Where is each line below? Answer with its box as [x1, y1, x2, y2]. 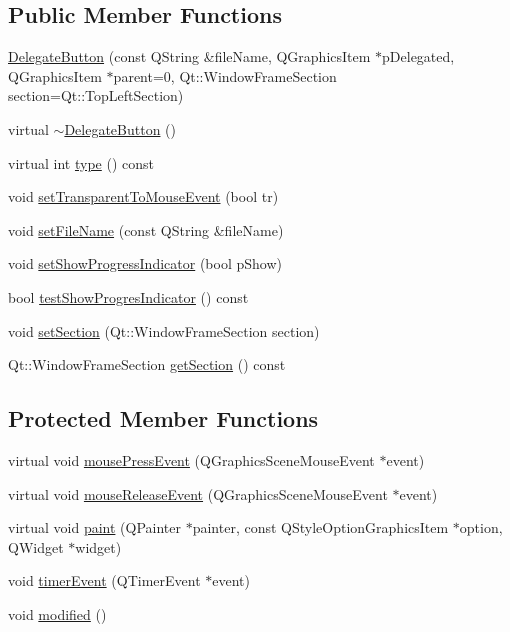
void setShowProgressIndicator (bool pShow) [8, 253, 282, 274]
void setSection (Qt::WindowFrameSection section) [8, 320, 320, 341]
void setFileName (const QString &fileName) [8, 219, 284, 240]
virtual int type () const [8, 152, 154, 173]
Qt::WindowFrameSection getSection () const [8, 354, 286, 375]
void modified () [8, 603, 107, 624]
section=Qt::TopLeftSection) [8, 85, 184, 106]
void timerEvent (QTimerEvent [8, 570, 201, 591]
